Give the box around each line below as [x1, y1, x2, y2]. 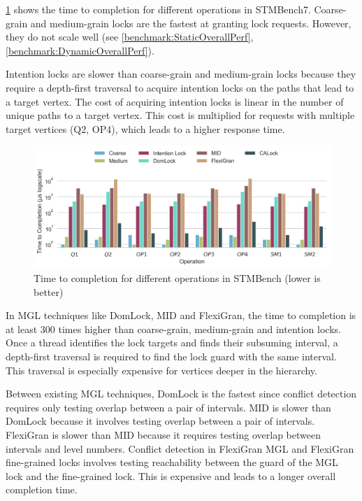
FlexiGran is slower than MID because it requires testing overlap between [6, 428, 321, 442]
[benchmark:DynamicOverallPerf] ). [6, 43, 154, 57]
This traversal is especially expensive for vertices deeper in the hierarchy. [6, 362, 317, 377]
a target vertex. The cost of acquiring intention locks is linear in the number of [6, 94, 344, 108]
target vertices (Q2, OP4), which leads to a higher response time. [6, 121, 285, 136]
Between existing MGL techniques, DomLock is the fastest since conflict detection [6, 386, 357, 401]
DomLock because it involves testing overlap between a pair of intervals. [6, 414, 315, 428]
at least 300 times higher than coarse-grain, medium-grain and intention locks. [6, 321, 341, 336]
